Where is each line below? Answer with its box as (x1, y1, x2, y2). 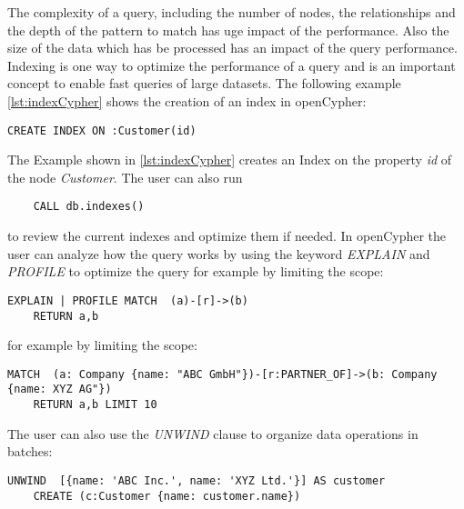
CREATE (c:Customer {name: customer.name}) (33, 489, 301, 503)
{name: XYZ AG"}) (7, 383, 112, 396)
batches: (7, 442, 53, 461)
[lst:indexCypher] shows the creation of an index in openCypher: (7, 91, 367, 110)
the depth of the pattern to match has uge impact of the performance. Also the (7, 20, 449, 39)
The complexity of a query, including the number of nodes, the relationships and (7, 3, 456, 21)
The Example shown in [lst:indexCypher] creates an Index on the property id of (7, 150, 452, 169)
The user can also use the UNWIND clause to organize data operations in (7, 424, 419, 443)
